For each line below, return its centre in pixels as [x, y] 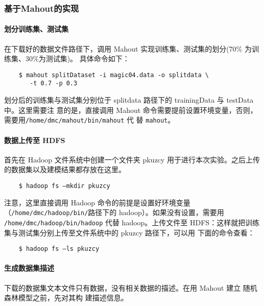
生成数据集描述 [29, 268]
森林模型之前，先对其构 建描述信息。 [66, 298]
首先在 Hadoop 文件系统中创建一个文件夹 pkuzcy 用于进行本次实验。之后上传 [132, 159]
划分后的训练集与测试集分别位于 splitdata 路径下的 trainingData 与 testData [129, 100]
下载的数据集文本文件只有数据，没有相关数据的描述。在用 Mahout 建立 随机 [131, 287]
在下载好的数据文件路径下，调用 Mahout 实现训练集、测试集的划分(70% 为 [128, 48]
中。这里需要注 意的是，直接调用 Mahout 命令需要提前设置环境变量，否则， [131, 110]
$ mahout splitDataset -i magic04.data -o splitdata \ [114, 75]
